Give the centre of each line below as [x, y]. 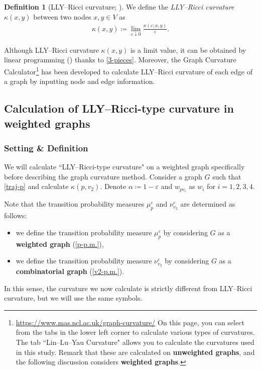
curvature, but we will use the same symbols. [73, 298]
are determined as [208, 204]
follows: [16, 215]
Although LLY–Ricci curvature [51, 50]
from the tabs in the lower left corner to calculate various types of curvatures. [135, 332]
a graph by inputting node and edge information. [80, 81]
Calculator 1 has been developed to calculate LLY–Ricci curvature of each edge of [128, 70]
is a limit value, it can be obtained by [188, 50]
